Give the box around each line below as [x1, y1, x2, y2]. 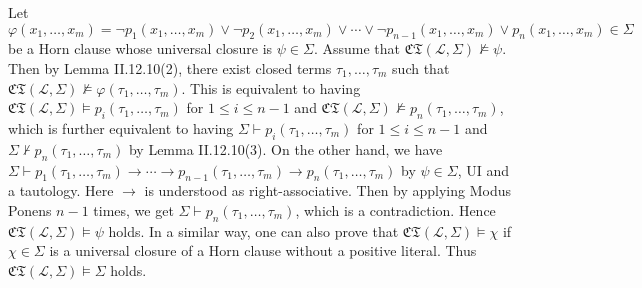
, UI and [457, 159, 509, 180]
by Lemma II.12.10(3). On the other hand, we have [128, 138, 443, 159]
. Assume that [313, 38, 401, 59]
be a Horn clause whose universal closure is [8, 38, 273, 59]
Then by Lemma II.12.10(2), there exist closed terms [8, 57, 332, 78]
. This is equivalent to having [181, 77, 361, 98]
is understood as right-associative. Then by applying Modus [144, 180, 512, 201]
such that [392, 57, 450, 78]
